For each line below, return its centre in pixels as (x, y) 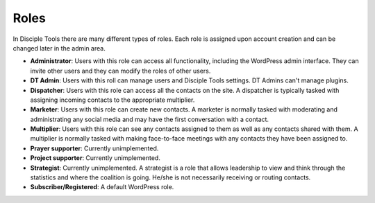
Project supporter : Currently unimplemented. (95, 158)
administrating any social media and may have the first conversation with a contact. (150, 119)
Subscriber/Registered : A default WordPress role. (102, 187)
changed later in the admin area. (59, 48)
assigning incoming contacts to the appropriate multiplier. (112, 100)
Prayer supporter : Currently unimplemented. (94, 148)
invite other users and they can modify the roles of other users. (120, 71)
